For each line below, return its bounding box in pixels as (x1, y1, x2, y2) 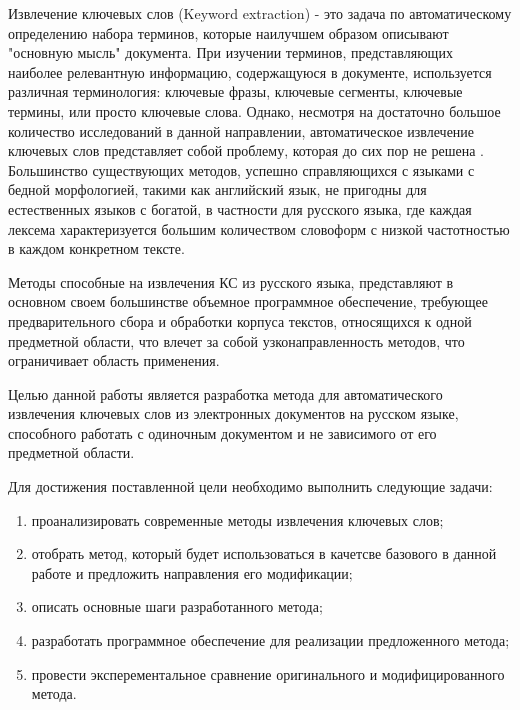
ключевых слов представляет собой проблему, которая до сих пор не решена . (8, 140, 485, 161)
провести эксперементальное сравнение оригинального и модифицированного (31, 663, 505, 684)
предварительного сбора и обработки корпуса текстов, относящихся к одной (8, 310, 472, 331)
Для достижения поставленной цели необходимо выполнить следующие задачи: (8, 476, 493, 497)
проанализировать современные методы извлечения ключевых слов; (31, 509, 444, 530)
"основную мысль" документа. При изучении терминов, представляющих (8, 42, 453, 63)
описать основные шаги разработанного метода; (31, 596, 323, 617)
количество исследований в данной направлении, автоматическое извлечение (8, 120, 475, 141)
